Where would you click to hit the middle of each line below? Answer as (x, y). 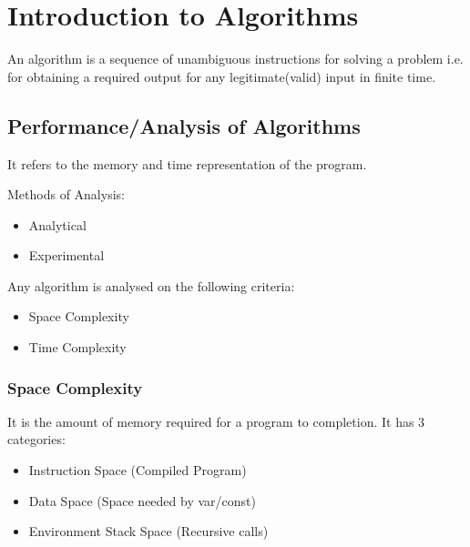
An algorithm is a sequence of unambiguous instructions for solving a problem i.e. (235, 59)
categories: (36, 439)
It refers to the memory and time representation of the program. (187, 163)
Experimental (66, 255)
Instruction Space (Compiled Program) (138, 470)
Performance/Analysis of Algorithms (184, 125)
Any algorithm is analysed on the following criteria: (151, 285)
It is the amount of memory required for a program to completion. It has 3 (216, 421)
